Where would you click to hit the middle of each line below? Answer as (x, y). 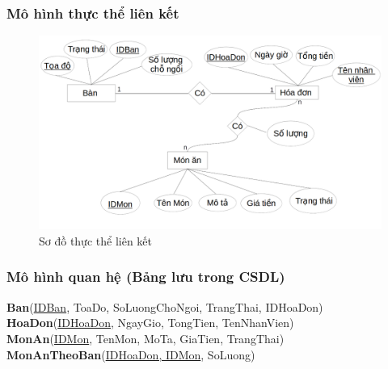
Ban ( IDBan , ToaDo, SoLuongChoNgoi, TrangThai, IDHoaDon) (165, 306)
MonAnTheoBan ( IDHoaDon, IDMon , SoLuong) (131, 354)
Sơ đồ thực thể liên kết (95, 240)
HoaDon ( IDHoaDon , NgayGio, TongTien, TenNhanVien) (150, 323)
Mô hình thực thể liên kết (93, 13)
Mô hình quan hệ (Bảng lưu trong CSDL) (146, 277)
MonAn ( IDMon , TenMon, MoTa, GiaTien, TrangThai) (145, 338)
